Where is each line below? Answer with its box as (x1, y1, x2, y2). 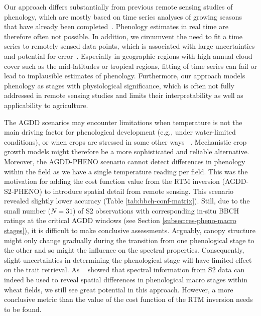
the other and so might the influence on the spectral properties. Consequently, (4, 245, 244, 255)
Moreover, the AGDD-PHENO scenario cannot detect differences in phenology (4, 156, 245, 166)
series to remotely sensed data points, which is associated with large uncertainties (4, 41, 255, 51)
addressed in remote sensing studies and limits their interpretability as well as (4, 90, 243, 100)
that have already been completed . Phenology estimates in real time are (4, 21, 228, 32)
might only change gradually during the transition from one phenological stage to (4, 235, 254, 245)
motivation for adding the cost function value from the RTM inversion (4, 176, 220, 186)
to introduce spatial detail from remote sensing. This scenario (44, 185, 234, 196)
